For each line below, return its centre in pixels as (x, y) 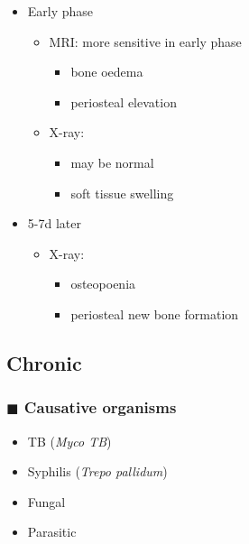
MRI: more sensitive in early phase (145, 41)
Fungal (46, 501)
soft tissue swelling (122, 193)
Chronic (44, 362)
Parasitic (52, 532)
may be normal (112, 162)
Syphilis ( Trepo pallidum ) (97, 471)
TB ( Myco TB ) (69, 441)
